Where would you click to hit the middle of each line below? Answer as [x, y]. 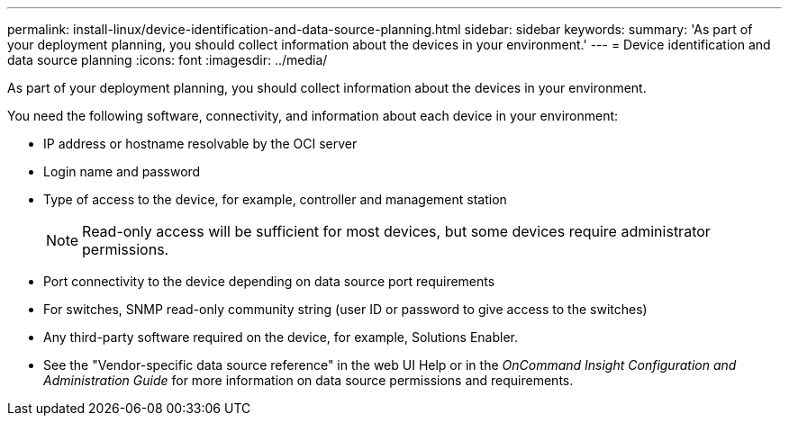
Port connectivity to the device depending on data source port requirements [269, 281]
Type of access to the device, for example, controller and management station [275, 199]
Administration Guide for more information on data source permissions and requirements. [308, 380]
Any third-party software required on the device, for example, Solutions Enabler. [281, 337]
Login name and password [122, 171]
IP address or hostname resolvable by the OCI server [200, 144]
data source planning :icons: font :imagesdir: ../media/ [168, 60]
